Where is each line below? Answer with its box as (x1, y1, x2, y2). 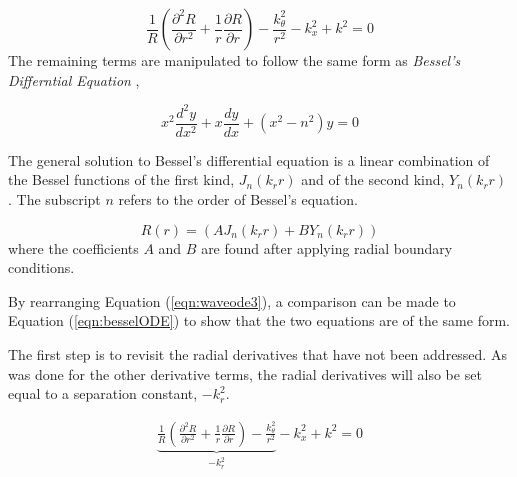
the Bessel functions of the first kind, (8, 169, 235, 190)
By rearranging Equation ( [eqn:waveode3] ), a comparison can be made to (8, 290, 456, 311)
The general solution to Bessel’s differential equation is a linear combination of (8, 149, 490, 170)
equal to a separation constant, (8, 383, 198, 404)
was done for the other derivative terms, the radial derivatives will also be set (8, 363, 482, 384)
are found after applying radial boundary (201, 237, 453, 258)
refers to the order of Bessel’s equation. (118, 188, 358, 209)
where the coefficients (8, 237, 139, 258)
